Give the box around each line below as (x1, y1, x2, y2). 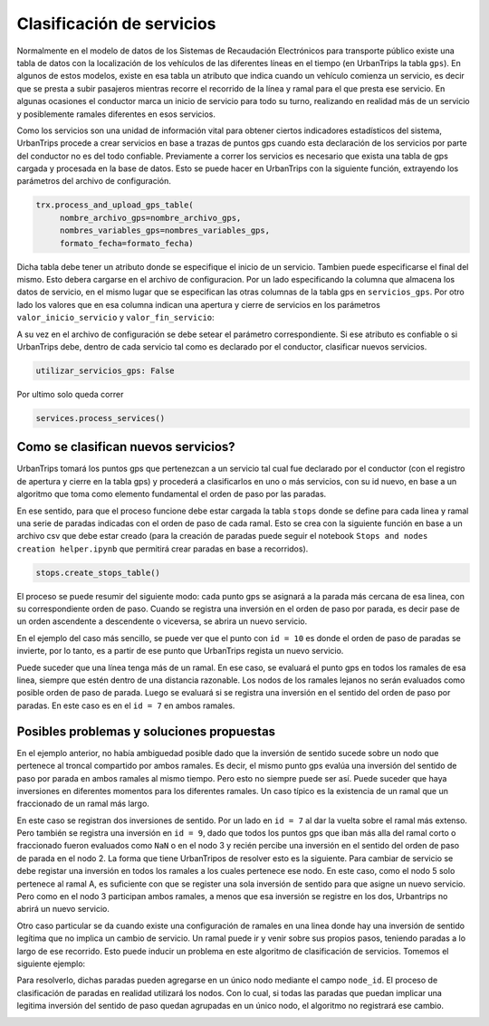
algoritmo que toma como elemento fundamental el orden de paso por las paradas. (16, 489, 327, 500)
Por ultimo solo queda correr (16, 388, 124, 399)
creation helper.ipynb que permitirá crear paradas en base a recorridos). (16, 543, 309, 554)
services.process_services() (35, 413, 166, 423)
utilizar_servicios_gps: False (35, 365, 176, 376)
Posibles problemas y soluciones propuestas (16, 724, 276, 739)
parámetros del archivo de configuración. (16, 176, 172, 187)
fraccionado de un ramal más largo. (16, 798, 149, 810)
